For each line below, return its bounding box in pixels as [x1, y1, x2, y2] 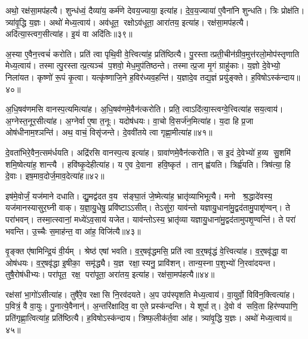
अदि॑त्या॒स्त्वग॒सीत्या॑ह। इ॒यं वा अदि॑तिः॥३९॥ [5, 27, 133, 40]
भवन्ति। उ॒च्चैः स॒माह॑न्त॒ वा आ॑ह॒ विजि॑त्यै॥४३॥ [5, 224, 141, 237]
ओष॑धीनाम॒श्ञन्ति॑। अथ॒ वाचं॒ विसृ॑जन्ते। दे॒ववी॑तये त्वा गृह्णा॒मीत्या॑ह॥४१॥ [5, 126, 212, 138]
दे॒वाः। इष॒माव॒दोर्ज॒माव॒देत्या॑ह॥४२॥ [5, 169, 104, 182]
